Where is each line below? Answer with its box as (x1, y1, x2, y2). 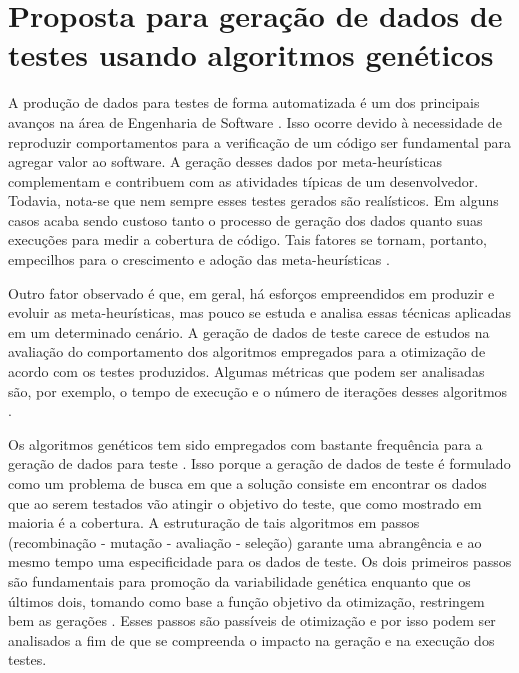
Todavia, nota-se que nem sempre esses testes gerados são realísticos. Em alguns (8, 190, 499, 211)
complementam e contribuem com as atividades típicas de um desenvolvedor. (8, 170, 479, 191)
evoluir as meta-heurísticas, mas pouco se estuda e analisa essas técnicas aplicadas (8, 302, 511, 323)
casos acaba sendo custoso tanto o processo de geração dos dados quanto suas (8, 209, 483, 230)
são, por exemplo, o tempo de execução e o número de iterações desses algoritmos (8, 380, 508, 401)
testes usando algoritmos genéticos (8, 34, 494, 75)
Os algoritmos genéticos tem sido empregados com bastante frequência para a (8, 433, 483, 454)
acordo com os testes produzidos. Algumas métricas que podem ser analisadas (8, 361, 485, 382)
